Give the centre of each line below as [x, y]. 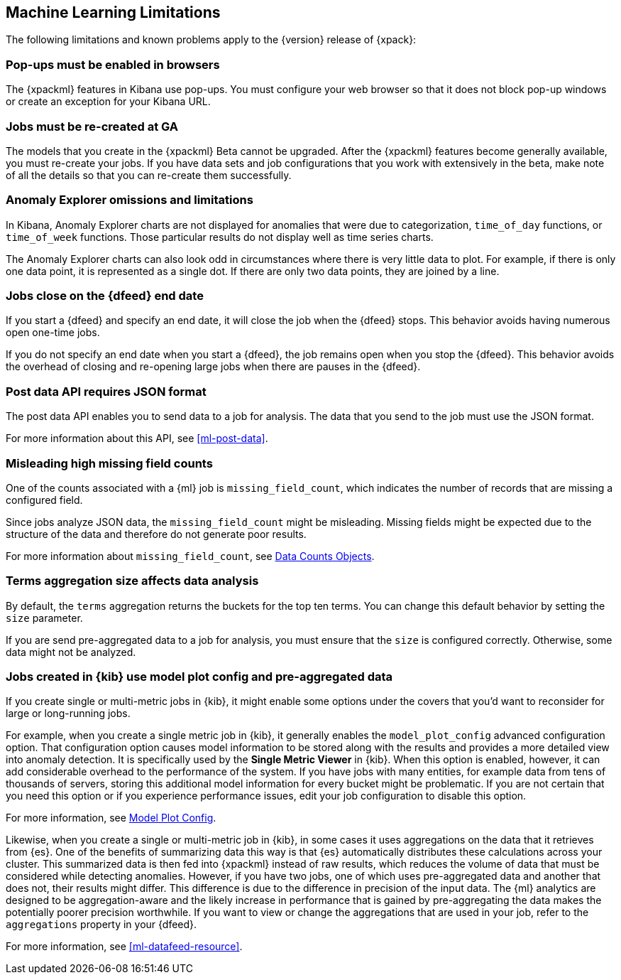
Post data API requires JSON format [106, 391]
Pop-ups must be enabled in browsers [113, 64]
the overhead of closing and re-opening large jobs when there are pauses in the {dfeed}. [213, 367]
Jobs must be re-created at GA [92, 126]
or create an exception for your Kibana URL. [108, 102]
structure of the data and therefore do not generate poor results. [156, 534]
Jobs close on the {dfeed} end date [105, 296]
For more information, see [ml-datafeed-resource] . [124, 947]
